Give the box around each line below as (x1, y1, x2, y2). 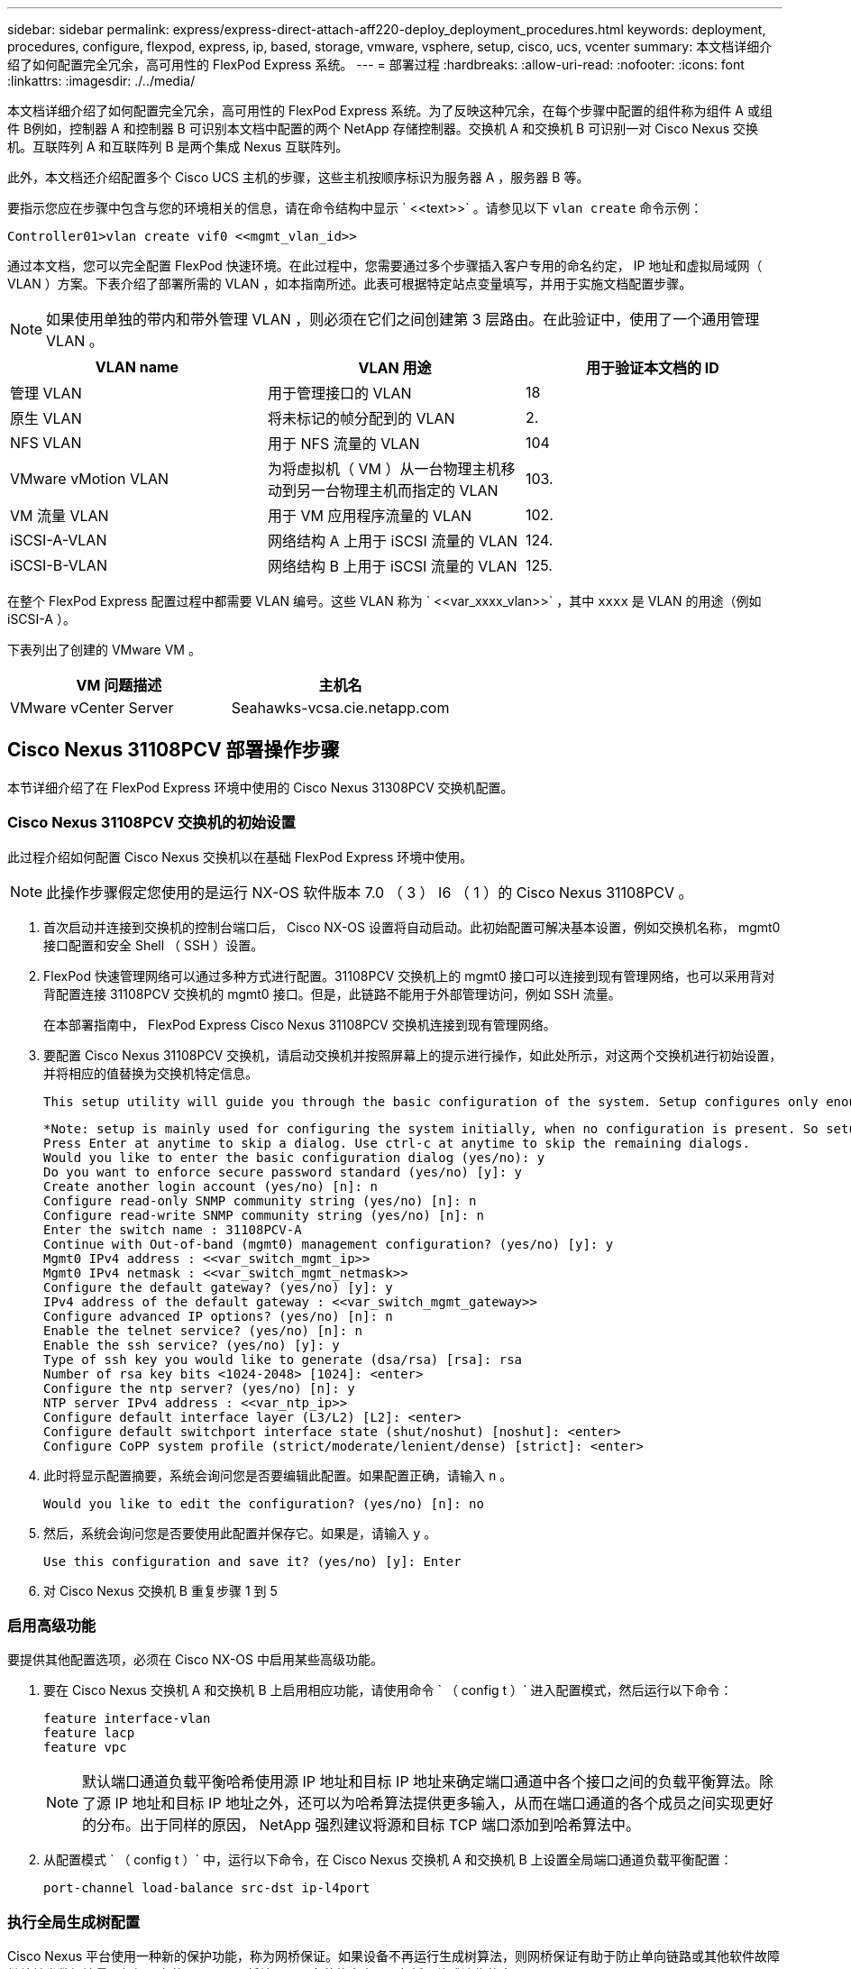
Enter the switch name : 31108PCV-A (43, 1222, 302, 1237)
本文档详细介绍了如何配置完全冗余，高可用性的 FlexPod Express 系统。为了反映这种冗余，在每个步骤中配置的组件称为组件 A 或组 (7, 103, 773, 118)
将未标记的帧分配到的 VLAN (267, 409, 455, 427)
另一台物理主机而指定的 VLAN (296, 481, 499, 499)
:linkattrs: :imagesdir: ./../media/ (7, 73, 196, 88)
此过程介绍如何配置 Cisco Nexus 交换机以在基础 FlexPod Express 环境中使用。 (7, 848, 473, 865)
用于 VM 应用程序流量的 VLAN (267, 507, 472, 525)
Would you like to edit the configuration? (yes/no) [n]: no (43, 1496, 484, 1511)
